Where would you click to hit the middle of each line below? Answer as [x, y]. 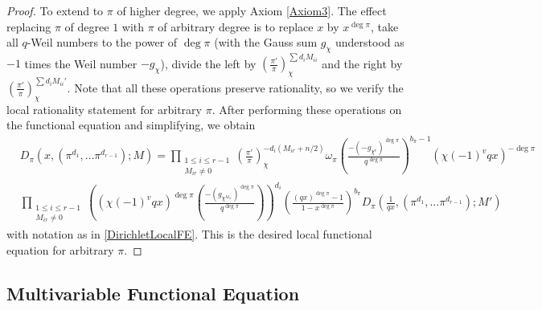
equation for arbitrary [60, 249]
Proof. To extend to [55, 10]
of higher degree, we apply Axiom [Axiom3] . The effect [252, 10]
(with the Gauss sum [266, 42]
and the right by [362, 63]
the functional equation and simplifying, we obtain [131, 125]
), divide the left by [208, 63]
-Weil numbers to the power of [102, 42]
